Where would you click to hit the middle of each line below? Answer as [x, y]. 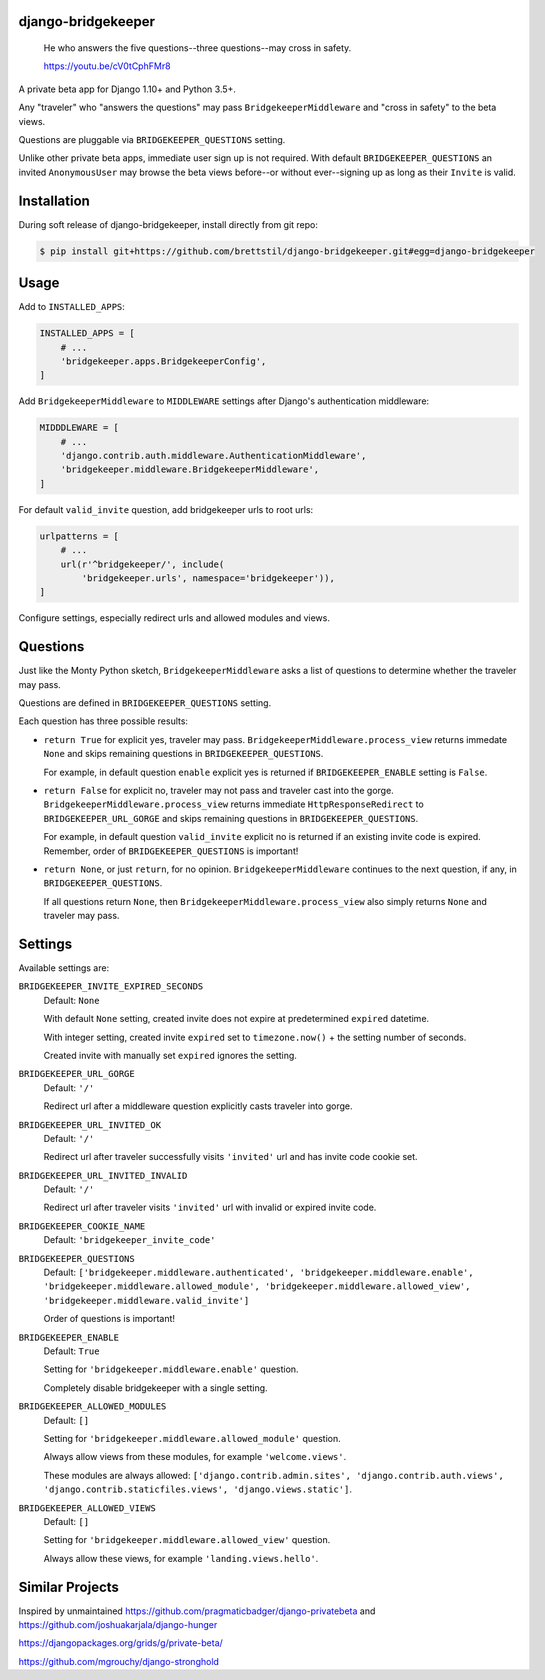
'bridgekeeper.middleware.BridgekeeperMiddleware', [190, 469]
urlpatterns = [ [79, 536]
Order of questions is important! [109, 1319]
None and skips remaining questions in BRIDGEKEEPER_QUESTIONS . [183, 754]
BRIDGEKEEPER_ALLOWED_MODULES [92, 1406]
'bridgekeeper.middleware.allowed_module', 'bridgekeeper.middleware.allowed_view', [257, 1286]
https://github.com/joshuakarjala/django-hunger [118, 1624]
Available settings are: [64, 968]
